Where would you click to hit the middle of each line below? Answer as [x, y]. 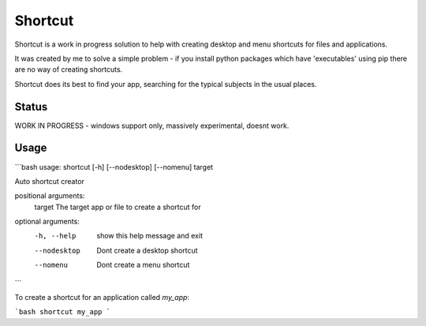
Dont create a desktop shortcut [147, 250]
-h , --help [55, 236]
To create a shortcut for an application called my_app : [102, 298]
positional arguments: [50, 196]
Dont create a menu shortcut [143, 265]
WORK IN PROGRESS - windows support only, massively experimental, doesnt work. [152, 126]
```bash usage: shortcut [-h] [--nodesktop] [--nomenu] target [114, 167]
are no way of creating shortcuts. [69, 69]
